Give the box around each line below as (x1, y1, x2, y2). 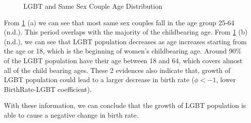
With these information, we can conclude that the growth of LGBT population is (4, 100, 246, 110)
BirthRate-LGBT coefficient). (4, 84, 92, 94)
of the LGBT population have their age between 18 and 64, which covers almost (4, 55, 243, 65)
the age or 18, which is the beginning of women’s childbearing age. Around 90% (4, 46, 242, 56)
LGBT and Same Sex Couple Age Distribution (23, 1, 162, 11)
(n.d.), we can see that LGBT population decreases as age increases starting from (4, 36, 247, 46)
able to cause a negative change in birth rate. (4, 109, 139, 120)
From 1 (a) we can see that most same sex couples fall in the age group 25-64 (4, 17, 234, 27)
